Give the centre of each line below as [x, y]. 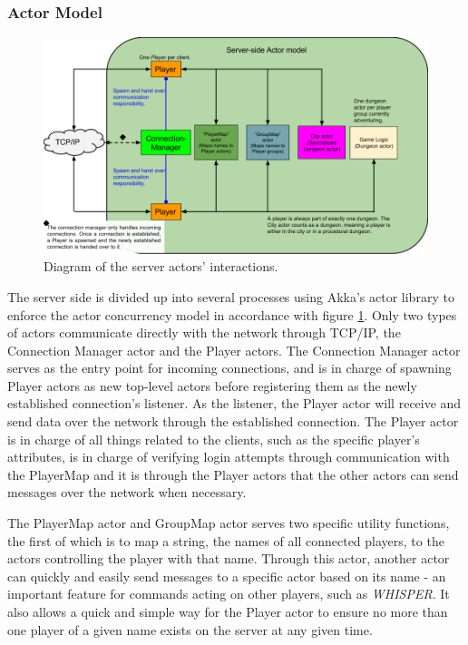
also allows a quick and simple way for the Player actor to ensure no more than [228, 611]
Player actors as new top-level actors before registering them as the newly [212, 385]
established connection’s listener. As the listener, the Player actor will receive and [234, 403]
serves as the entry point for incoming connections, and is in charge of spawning [229, 368]
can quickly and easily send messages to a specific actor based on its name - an [227, 576]
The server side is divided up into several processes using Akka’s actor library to [231, 296]
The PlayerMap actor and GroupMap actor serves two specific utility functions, [229, 523]
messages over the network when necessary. [127, 492]
